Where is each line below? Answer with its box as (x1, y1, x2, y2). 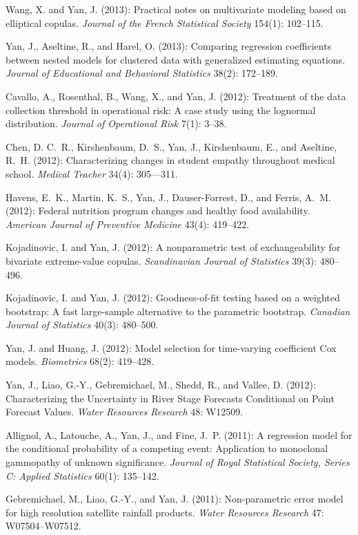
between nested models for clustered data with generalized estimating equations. (6, 52, 346, 66)
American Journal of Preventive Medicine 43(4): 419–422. (6, 216, 250, 231)
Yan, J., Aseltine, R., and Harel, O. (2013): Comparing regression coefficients (6, 39, 332, 53)
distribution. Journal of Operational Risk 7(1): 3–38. (6, 116, 227, 131)
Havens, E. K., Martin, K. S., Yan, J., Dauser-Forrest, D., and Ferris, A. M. (6, 189, 331, 204)
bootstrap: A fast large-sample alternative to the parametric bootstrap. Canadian (6, 303, 350, 318)
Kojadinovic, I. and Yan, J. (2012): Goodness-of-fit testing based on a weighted (6, 290, 340, 305)
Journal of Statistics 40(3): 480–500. (6, 317, 159, 332)
